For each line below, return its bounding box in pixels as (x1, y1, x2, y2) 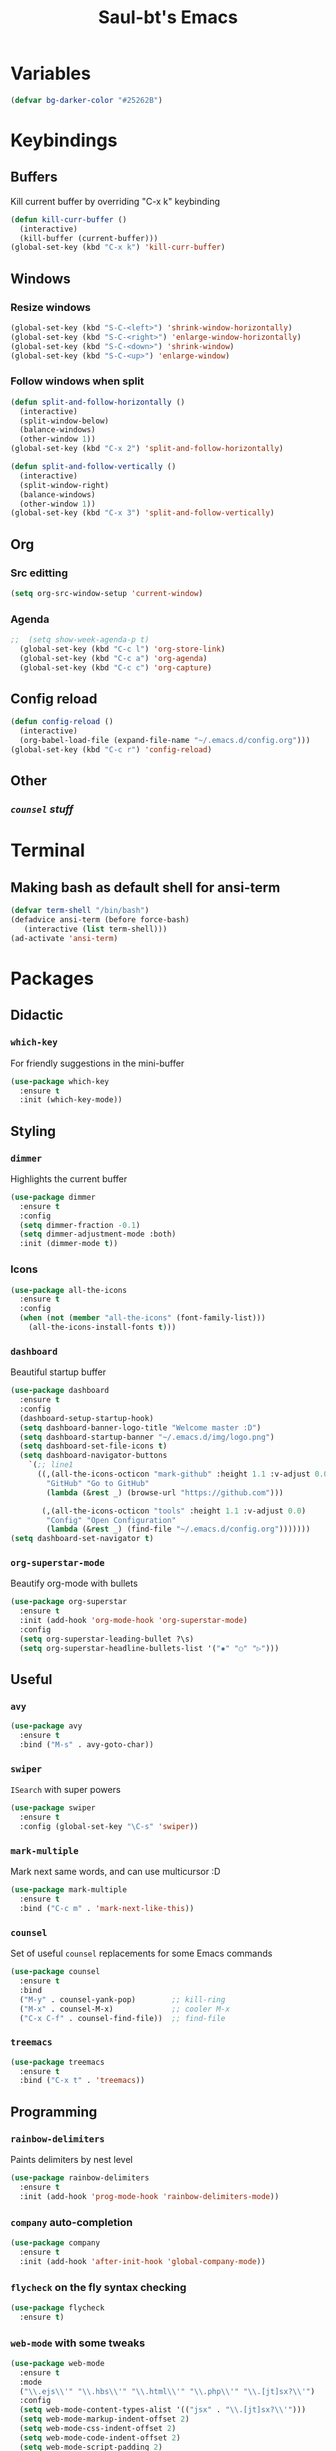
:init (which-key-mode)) (19, 1095, 123, 1105)
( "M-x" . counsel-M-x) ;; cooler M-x (19, 2004, 230, 2014)
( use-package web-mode (10, 2358, 105, 2368)
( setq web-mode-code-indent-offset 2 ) (19, 2432, 182, 2443)
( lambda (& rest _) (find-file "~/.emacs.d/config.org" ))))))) (46, 1524, 311, 1535)
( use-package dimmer (10, 1192, 97, 1202)
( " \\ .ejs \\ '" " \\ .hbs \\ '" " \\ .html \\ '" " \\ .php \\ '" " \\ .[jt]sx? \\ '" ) (19, 2386, 316, 2396)
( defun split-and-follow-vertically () (10, 462, 177, 472)
